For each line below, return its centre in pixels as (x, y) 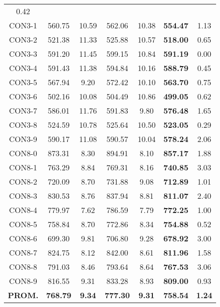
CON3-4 (23, 68)
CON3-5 (23, 82)
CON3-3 (23, 54)
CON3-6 (23, 96)
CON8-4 (23, 210)
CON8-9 (23, 281)
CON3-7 (23, 110)
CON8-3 (23, 196)
